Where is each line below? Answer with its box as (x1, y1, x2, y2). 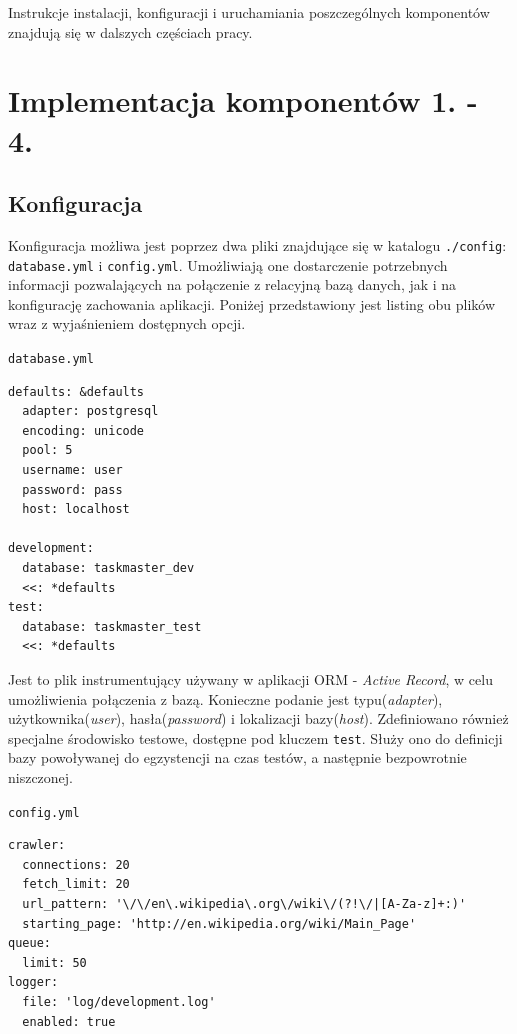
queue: (8, 936, 51, 951)
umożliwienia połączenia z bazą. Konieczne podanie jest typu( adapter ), (8, 688, 443, 709)
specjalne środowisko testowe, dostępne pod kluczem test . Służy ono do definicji (8, 727, 503, 748)
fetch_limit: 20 (22, 877, 130, 892)
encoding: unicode (22, 423, 145, 438)
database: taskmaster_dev (22, 561, 195, 576)
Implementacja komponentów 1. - (8, 80, 478, 121)
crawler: (8, 838, 66, 853)
